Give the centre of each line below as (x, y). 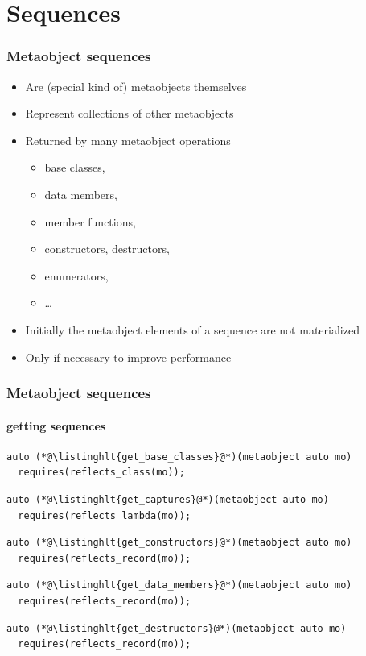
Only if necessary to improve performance (128, 357)
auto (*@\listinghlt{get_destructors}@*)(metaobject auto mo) (177, 628)
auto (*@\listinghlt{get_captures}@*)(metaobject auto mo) (168, 499)
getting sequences (56, 425)
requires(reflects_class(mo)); (101, 473)
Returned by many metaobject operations (128, 140)
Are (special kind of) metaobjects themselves (136, 86)
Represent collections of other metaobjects (130, 113)
